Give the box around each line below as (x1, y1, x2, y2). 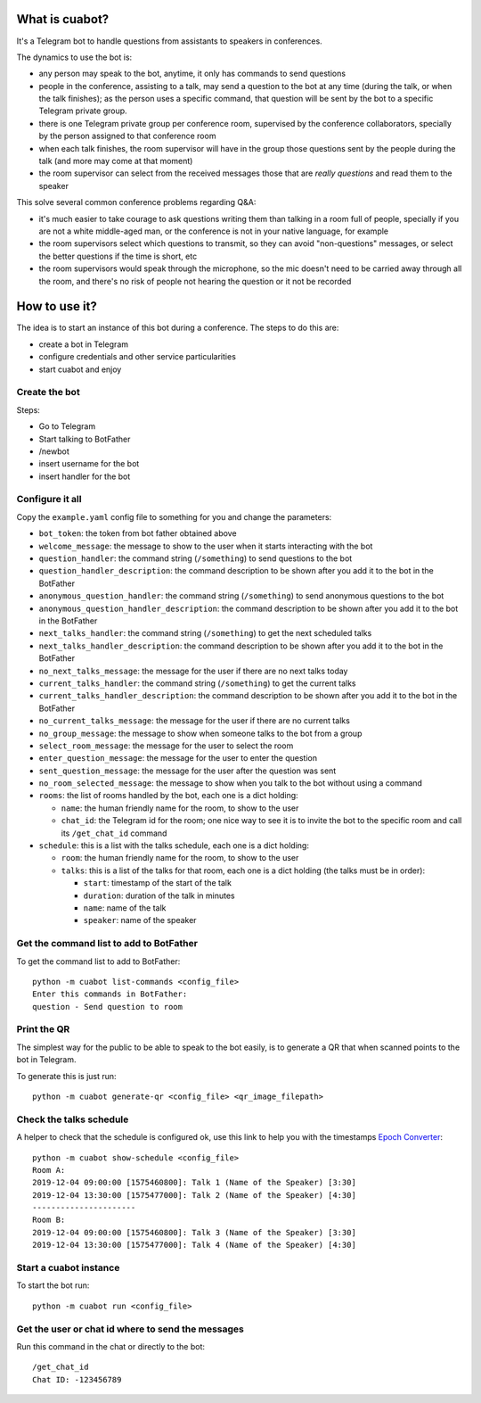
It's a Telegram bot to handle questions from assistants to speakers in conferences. (16, 36, 322, 46)
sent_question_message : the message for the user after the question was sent (38, 765, 337, 776)
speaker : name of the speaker (83, 915, 197, 926)
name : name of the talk (83, 902, 167, 913)
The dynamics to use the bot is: (16, 52, 133, 62)
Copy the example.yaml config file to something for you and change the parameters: (16, 511, 332, 522)
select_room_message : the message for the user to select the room (38, 740, 294, 751)
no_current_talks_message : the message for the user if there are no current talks (38, 715, 351, 726)
